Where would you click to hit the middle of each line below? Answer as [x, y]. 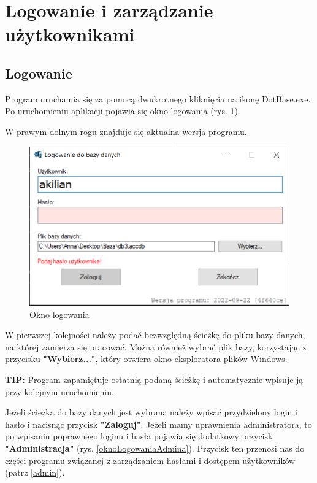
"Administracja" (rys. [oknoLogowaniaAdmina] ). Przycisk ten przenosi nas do [155, 448]
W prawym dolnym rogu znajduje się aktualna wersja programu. [126, 131]
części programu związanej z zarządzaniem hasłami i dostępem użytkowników [150, 460]
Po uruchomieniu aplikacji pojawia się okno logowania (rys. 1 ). [123, 111]
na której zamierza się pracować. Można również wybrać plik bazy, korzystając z [156, 346]
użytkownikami [70, 34]
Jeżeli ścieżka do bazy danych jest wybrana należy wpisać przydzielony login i [151, 412]
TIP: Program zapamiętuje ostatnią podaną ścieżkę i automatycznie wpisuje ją [154, 379]
